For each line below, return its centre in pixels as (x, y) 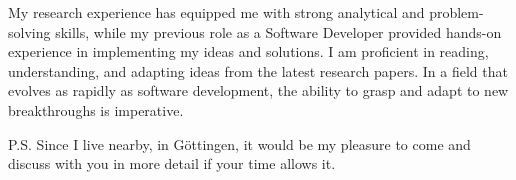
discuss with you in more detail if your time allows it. (172, 163)
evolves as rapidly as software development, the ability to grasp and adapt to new (258, 90)
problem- (456, 12)
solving (29, 31)
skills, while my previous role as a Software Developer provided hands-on (278, 31)
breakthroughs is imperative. (96, 109)
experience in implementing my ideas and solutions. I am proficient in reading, (248, 51)
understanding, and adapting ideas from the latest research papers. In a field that (258, 70)
